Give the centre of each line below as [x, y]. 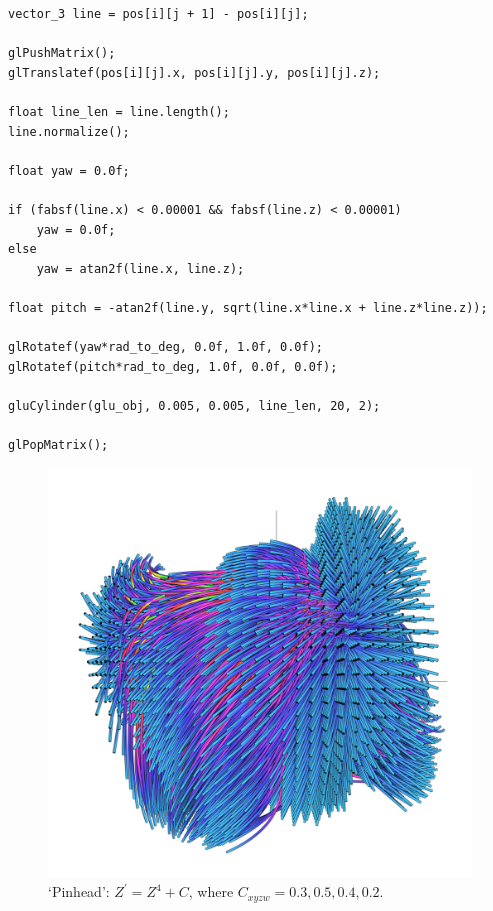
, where [211, 891]
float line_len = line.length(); [119, 111]
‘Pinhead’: [79, 891]
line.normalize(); [69, 131]
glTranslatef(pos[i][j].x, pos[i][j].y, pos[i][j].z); [194, 72]
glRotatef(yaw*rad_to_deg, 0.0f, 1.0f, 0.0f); [165, 347]
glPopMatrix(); [58, 445]
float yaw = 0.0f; [69, 170]
